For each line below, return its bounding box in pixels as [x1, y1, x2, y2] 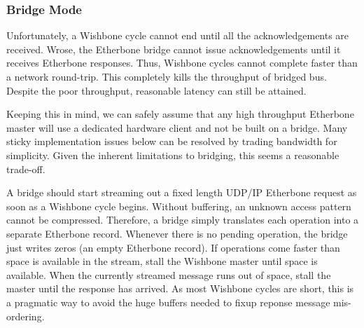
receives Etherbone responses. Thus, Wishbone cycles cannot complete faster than [6, 55, 358, 70]
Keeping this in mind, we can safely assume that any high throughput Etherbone [6, 107, 354, 121]
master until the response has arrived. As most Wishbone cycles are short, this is [6, 281, 354, 296]
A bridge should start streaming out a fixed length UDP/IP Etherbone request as [6, 185, 357, 200]
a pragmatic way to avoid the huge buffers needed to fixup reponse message [6, 294, 330, 309]
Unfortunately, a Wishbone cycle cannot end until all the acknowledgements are [6, 28, 349, 43]
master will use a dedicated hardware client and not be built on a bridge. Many [6, 120, 348, 135]
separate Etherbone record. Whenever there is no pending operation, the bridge [6, 226, 348, 240]
